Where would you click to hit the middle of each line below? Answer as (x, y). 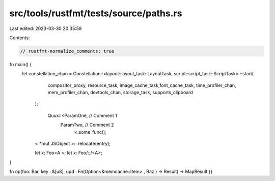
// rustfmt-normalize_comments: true (67, 51)
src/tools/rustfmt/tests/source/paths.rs (96, 13)
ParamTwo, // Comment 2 (87, 125)
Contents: (20, 38)
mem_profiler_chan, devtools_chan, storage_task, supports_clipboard (120, 93)
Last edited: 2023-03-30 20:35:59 (46, 28)
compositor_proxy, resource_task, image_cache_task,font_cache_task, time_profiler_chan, (142, 85)
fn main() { (21, 64)
